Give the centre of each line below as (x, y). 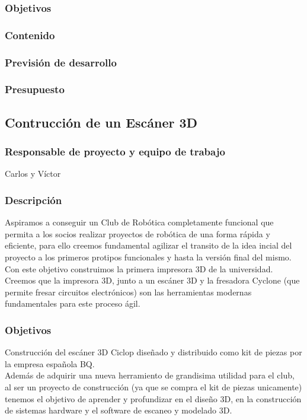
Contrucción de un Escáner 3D (101, 122)
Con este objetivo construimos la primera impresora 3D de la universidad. (139, 268)
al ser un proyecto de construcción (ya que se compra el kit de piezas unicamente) (153, 386)
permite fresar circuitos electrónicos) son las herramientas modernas (128, 292)
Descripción (33, 200)
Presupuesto (35, 89)
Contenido (30, 35)
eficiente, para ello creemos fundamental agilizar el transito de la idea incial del (148, 245)
